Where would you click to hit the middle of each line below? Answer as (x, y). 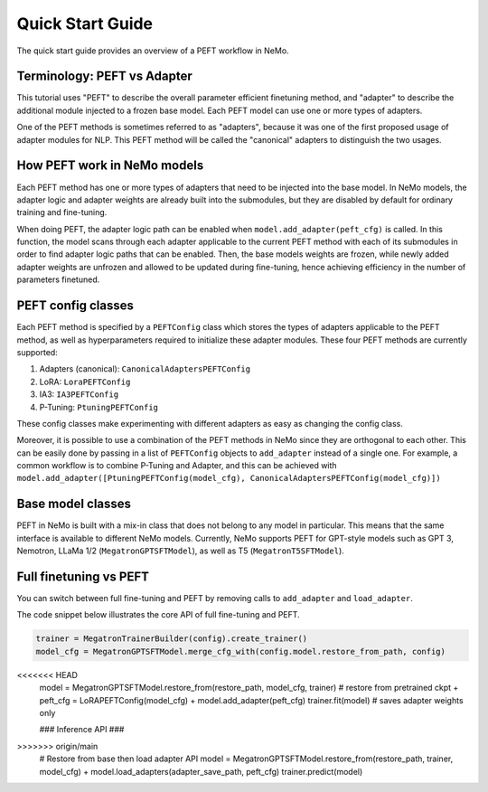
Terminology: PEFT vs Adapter (105, 76)
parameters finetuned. (58, 279)
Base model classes (74, 504)
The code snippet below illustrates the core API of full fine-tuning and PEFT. (158, 615)
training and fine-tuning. (62, 212)
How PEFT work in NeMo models (110, 166)
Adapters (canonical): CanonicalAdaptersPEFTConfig (145, 369)
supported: (37, 352)
